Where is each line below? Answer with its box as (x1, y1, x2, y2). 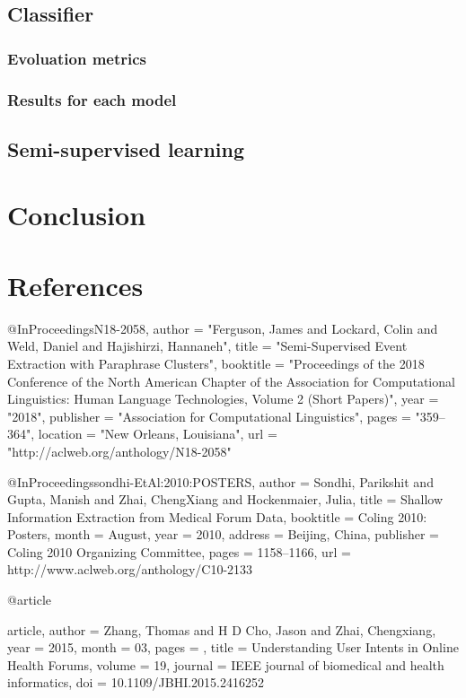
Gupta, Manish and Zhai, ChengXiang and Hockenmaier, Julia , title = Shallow (7, 490, 444, 509)
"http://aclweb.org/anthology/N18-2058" (7, 441, 232, 460)
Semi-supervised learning (7, 135, 244, 162)
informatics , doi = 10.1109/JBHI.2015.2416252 (7, 673, 264, 692)
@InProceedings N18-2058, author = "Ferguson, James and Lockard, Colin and (7, 318, 438, 337)
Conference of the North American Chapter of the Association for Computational (7, 371, 455, 390)
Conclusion (7, 196, 146, 233)
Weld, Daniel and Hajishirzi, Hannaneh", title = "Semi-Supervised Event (7, 336, 408, 355)
